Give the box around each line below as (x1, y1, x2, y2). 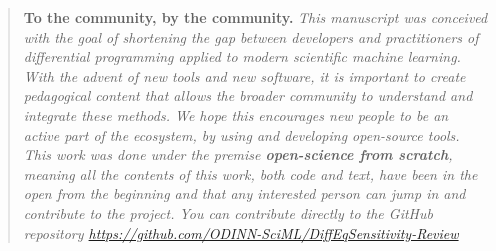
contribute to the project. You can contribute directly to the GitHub (23, 202, 433, 223)
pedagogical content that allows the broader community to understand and (23, 85, 473, 106)
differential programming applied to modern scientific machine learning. (23, 46, 461, 67)
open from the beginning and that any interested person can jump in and (23, 183, 466, 204)
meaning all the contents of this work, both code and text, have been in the (23, 163, 478, 184)
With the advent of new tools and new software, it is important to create (23, 65, 466, 86)
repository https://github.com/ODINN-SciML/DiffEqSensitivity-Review (23, 222, 459, 243)
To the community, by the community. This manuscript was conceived (23, 7, 488, 27)
